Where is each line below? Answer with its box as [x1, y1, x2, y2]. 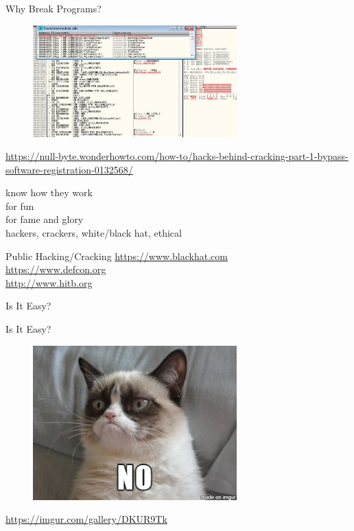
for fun [5, 198, 34, 213]
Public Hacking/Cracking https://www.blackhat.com [5, 248, 228, 263]
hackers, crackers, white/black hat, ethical [5, 226, 182, 240]
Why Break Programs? [5, 1, 102, 15]
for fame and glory [5, 212, 84, 226]
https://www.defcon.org [5, 262, 106, 276]
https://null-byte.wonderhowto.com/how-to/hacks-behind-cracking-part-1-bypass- [5, 149, 349, 163]
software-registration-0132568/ [5, 162, 133, 176]
